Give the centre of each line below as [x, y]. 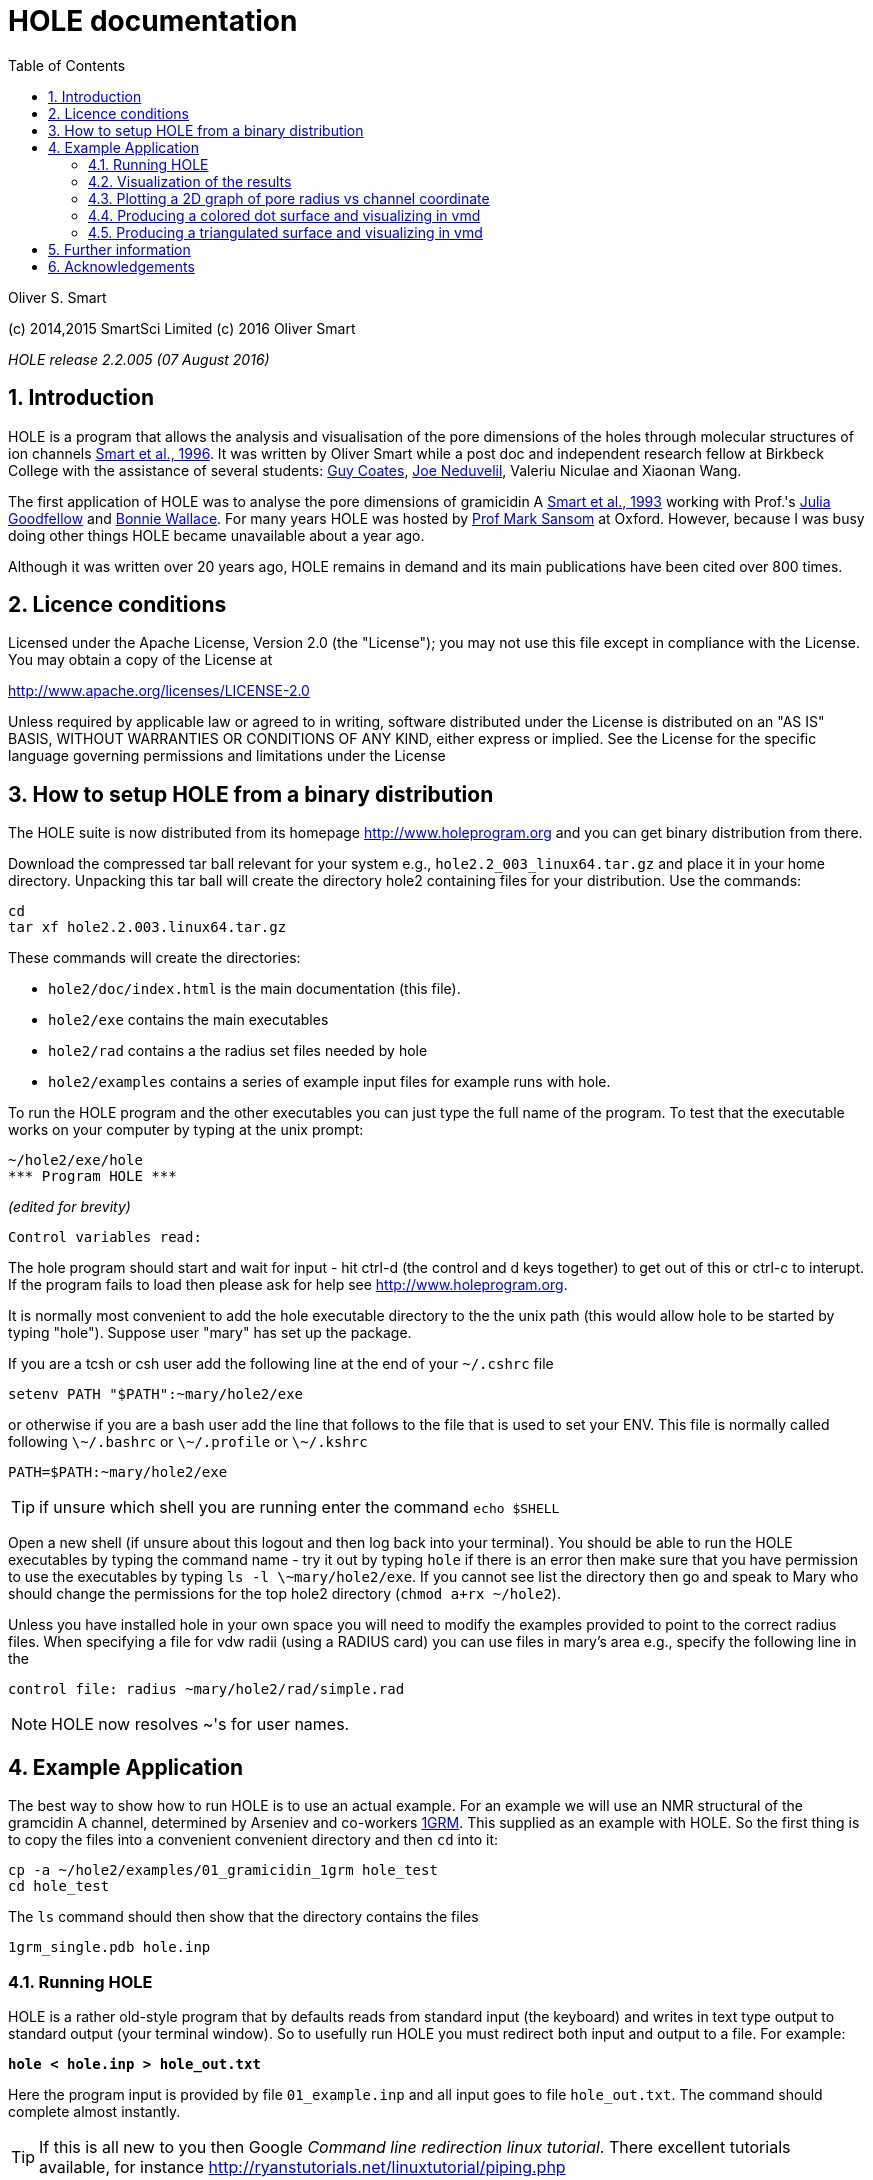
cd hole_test [59, 1886]
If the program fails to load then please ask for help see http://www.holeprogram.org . [288, 1285]
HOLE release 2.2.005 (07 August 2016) [139, 359]
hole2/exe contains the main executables [188, 1020]
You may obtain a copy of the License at [140, 660]
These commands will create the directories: [154, 958]
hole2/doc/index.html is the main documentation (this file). [254, 989]
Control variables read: [105, 1237]
